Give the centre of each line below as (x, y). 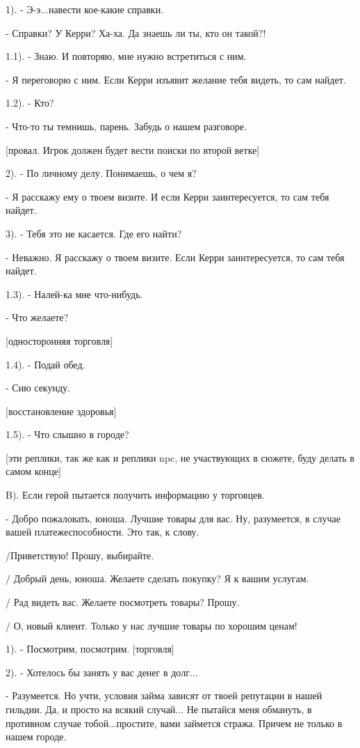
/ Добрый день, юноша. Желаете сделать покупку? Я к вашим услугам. (157, 578)
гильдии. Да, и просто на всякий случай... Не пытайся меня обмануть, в (159, 709)
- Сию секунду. (38, 388)
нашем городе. (36, 737)
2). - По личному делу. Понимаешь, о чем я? (101, 173)
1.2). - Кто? (30, 103)
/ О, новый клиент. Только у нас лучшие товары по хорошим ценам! (152, 625)
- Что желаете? (37, 317)
